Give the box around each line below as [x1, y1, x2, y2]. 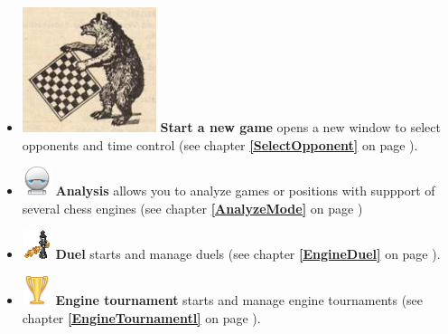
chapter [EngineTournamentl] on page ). [22, 308, 261, 327]
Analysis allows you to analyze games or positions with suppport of [55, 181, 435, 200]
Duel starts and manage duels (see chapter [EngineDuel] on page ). [55, 244, 441, 263]
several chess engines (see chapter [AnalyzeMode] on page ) [22, 198, 363, 217]
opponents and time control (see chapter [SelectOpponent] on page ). [22, 135, 418, 154]
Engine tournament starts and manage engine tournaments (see [55, 290, 424, 309]
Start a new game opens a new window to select [160, 118, 441, 136]
